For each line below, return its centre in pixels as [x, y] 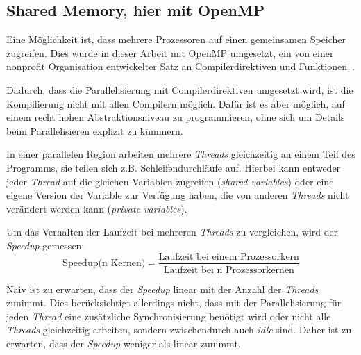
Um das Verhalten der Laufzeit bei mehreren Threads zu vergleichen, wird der [172, 232]
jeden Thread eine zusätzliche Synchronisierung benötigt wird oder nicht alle [169, 316]
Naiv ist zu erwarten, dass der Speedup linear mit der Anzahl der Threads [162, 289]
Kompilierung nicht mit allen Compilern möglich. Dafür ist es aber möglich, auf [176, 103]
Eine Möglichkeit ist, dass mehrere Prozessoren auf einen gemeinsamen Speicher [176, 39]
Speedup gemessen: [45, 245]
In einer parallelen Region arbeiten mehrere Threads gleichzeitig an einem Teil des [181, 154]
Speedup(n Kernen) [104, 263]
